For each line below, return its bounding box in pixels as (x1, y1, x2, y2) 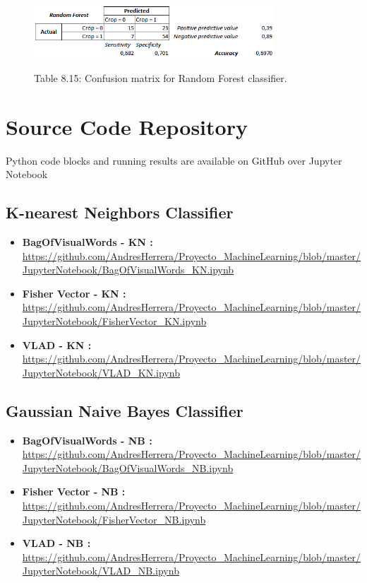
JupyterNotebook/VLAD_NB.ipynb (22, 563, 179, 578)
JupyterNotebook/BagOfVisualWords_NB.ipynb (22, 460, 234, 475)
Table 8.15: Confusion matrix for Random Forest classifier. (34, 70, 287, 85)
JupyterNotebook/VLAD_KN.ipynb (22, 365, 180, 379)
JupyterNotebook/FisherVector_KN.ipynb (22, 314, 207, 329)
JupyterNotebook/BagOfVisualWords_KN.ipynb (22, 262, 234, 277)
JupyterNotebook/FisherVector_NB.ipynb (22, 512, 206, 526)
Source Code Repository (6, 112, 248, 141)
